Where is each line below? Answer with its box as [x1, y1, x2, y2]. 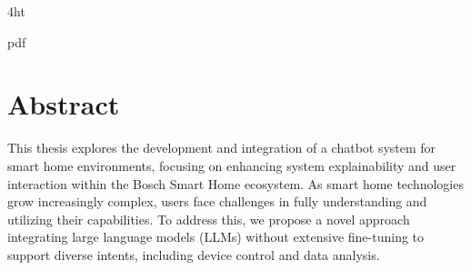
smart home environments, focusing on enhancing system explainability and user [7, 155, 456, 175]
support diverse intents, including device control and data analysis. [7, 245, 380, 264]
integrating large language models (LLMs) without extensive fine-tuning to [7, 227, 425, 246]
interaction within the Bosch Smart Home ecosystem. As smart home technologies [7, 174, 464, 193]
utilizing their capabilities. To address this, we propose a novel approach [7, 209, 410, 228]
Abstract [7, 85, 120, 123]
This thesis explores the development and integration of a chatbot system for [7, 138, 436, 157]
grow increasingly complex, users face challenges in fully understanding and [7, 192, 427, 211]
